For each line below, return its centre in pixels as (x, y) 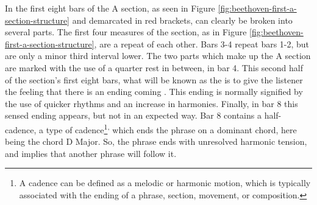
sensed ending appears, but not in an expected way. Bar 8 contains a (133, 115)
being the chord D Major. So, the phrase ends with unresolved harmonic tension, (156, 141)
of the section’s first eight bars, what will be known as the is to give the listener (154, 79)
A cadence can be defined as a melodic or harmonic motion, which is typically (165, 183)
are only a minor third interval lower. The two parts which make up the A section (158, 56)
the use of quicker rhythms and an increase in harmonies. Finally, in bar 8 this (151, 103)
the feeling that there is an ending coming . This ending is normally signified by (154, 92)
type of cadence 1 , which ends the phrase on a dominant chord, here (171, 128)
